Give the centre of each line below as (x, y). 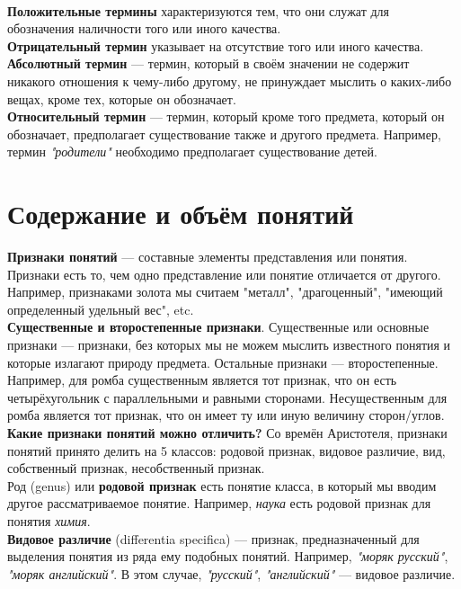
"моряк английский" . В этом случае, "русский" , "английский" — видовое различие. (231, 573)
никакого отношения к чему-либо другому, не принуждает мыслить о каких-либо (230, 80)
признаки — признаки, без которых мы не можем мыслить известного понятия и (229, 345)
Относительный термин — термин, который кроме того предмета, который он (226, 116)
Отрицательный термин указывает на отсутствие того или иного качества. (216, 45)
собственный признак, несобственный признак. (136, 468)
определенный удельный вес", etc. (101, 309)
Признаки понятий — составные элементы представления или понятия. (208, 257)
